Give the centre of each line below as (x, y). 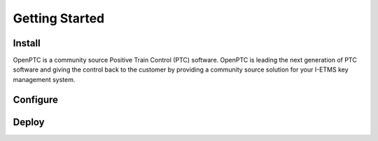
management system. (44, 79)
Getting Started (59, 18)
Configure (36, 99)
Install (27, 43)
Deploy (29, 122)
